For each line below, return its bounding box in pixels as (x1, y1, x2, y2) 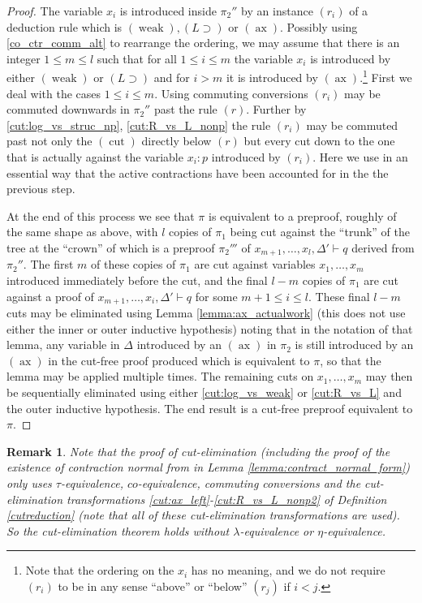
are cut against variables (194, 256, 316, 273)
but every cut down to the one (243, 132, 395, 149)
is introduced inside (119, 2, 217, 19)
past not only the (6, 132, 93, 149)
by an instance (241, 2, 313, 19)
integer (6, 50, 41, 67)
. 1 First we (360, 67, 412, 86)
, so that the (320, 351, 381, 368)
